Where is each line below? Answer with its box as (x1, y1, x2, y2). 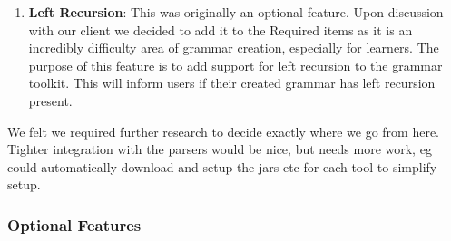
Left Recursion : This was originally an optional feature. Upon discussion (28, 3, 444, 21)
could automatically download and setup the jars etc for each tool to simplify (7, 157, 437, 176)
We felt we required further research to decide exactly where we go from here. (7, 121, 439, 140)
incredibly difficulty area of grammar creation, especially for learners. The (28, 38, 439, 57)
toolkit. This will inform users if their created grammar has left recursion (28, 73, 436, 92)
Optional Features (7, 213, 142, 236)
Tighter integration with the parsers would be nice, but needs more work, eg (7, 140, 432, 159)
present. (28, 91, 73, 110)
